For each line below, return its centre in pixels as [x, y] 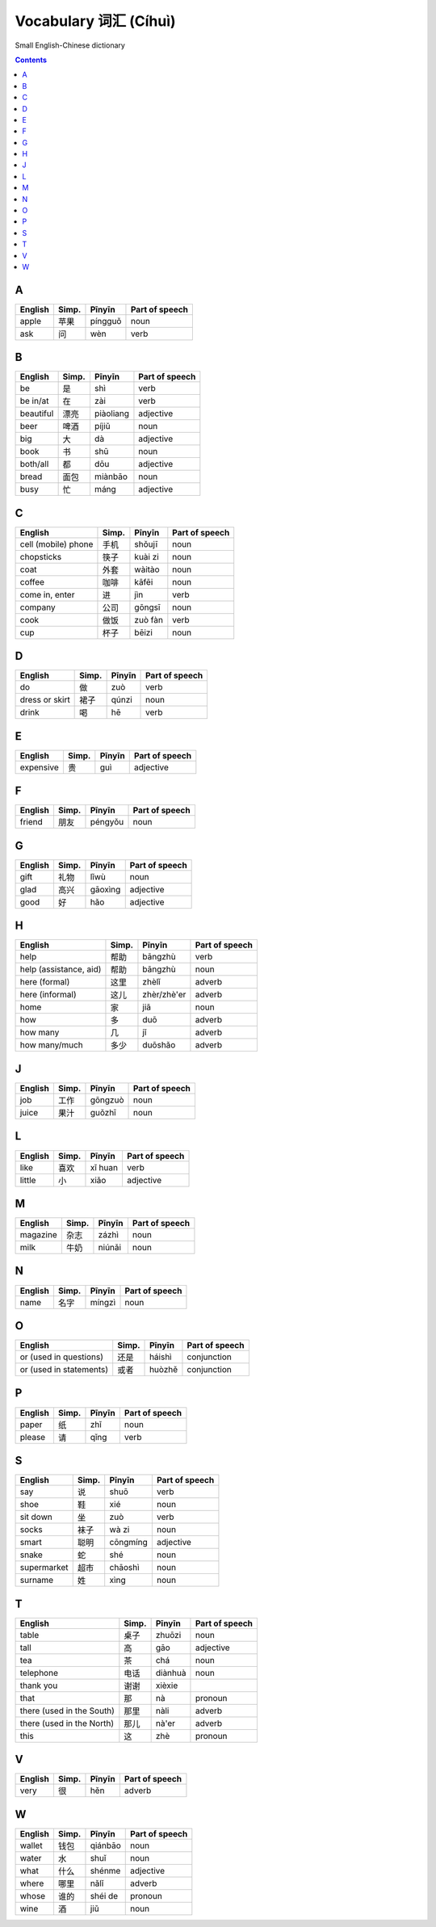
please [33, 1437]
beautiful [37, 414]
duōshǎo [159, 1045]
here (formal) [45, 982]
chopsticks [41, 556]
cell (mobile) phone [57, 544]
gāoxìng [105, 889]
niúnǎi [109, 1248]
